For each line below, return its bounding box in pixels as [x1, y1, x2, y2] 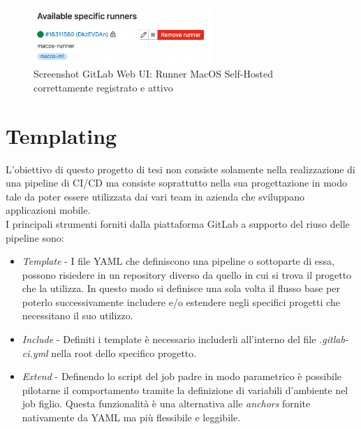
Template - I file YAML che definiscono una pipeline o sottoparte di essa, [22, 254, 334, 268]
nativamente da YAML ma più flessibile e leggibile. [22, 410, 241, 425]
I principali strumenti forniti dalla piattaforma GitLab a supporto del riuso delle [6, 216, 350, 231]
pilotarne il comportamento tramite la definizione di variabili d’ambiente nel [22, 382, 348, 397]
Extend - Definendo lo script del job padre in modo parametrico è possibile [22, 369, 342, 384]
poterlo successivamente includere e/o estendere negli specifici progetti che [22, 294, 340, 309]
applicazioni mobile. [6, 203, 91, 217]
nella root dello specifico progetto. [51, 345, 197, 360]
